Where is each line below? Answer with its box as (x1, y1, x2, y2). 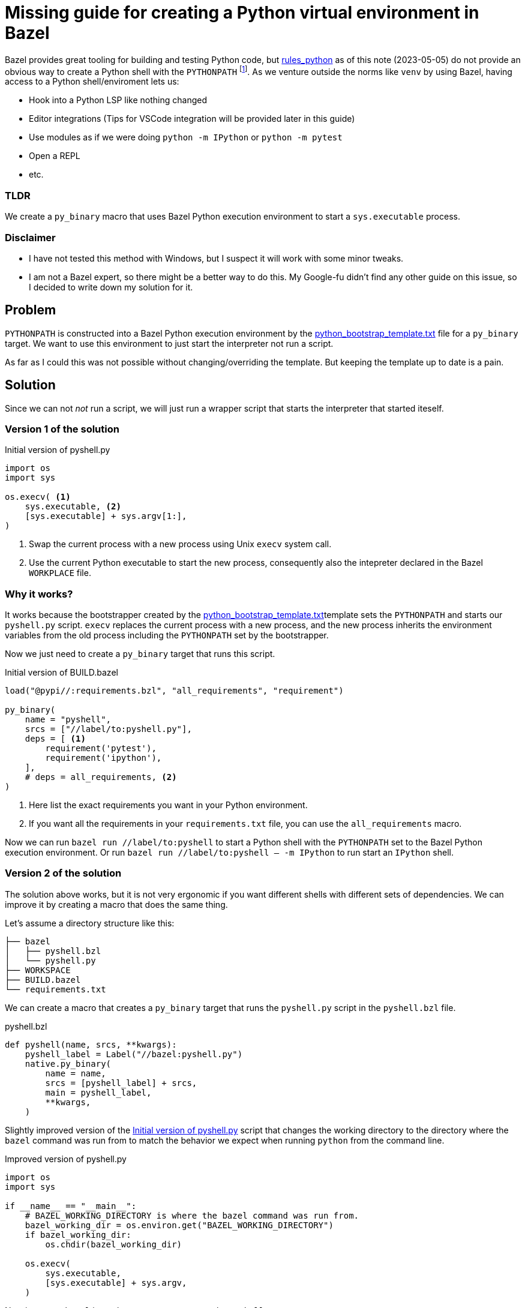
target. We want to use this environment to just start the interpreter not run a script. (5, 338, 334, 349)
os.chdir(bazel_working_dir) (45, 1239, 182, 1249)
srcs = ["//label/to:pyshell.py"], (25, 724, 192, 734)
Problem (5, 302, 56, 318)
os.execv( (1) (5, 492, 71, 502)
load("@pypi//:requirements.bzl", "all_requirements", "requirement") (5, 686, 344, 696)
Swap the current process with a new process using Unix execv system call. (29, 539, 332, 550)
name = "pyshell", (25, 715, 112, 725)
